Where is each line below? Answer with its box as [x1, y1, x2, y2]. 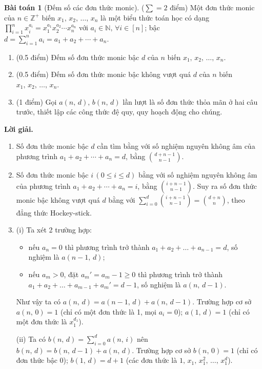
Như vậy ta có [16, 296, 61, 307]
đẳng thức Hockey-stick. [16, 207, 92, 218]
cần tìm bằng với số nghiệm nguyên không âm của [97, 141, 255, 151]
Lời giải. [4, 123, 33, 134]
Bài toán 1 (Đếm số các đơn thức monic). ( [4, 2, 145, 12]
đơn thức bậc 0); [16, 355, 68, 365]
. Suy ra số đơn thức [192, 180, 257, 191]
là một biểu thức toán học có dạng [100, 12, 210, 23]
